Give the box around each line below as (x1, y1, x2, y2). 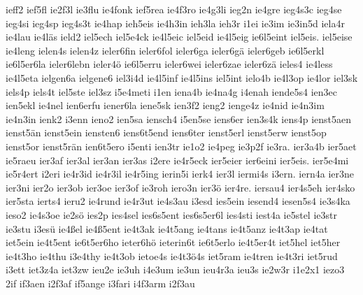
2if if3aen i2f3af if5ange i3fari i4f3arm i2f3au (6, 275, 195, 290)
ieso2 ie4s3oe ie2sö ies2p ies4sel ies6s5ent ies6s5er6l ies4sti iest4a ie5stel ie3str (6, 207, 337, 222)
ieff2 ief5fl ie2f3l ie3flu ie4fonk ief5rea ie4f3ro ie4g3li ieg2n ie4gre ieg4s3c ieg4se (6, 2, 342, 16)
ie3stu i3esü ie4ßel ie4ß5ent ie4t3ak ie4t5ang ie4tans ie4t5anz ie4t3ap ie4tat (6, 221, 328, 236)
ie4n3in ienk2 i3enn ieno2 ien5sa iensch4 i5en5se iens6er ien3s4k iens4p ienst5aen (6, 111, 352, 126)
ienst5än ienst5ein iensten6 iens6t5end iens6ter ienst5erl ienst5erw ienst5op (6, 125, 327, 140)
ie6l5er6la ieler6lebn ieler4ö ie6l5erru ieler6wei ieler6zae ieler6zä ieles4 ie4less (6, 57, 333, 71)
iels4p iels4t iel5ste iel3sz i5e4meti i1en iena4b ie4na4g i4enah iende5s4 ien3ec (6, 84, 337, 99)
